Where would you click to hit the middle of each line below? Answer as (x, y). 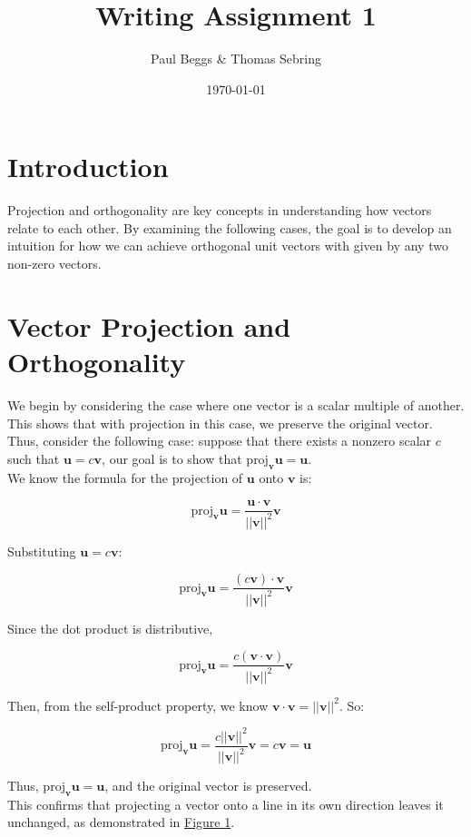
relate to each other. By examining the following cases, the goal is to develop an (230, 227)
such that (34, 458)
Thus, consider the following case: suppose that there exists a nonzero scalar (220, 441)
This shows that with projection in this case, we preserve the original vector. (220, 423)
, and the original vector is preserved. (208, 786)
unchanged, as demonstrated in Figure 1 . (121, 822)
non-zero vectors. (54, 264)
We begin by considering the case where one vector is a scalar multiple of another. (236, 404)
